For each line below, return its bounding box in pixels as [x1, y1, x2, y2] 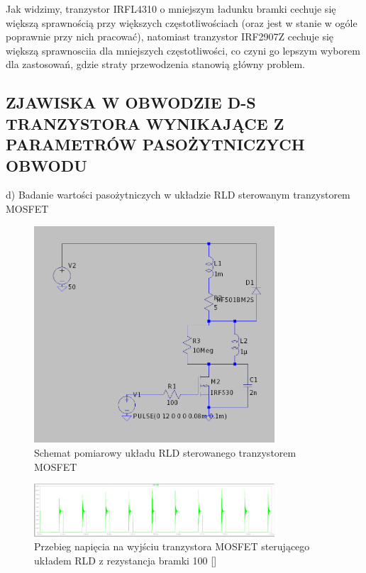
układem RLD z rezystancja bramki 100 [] [34, 552, 217, 567]
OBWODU [6, 154, 87, 176]
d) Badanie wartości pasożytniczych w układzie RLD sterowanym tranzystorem [6, 187, 350, 202]
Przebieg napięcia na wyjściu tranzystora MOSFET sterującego [34, 539, 310, 554]
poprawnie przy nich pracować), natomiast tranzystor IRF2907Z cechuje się [6, 29, 334, 44]
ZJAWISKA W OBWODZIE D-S [6, 91, 256, 113]
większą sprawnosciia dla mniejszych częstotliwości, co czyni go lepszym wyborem [6, 43, 360, 57]
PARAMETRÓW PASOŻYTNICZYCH [6, 133, 305, 155]
